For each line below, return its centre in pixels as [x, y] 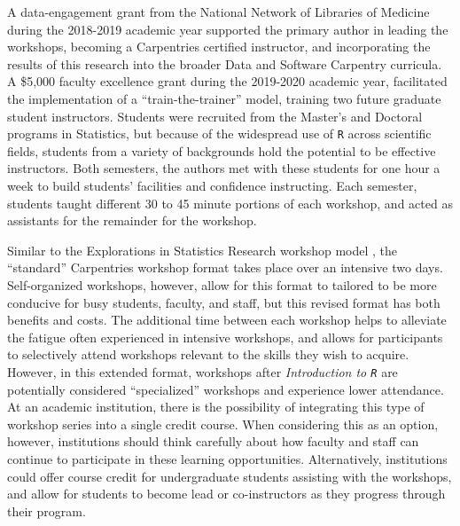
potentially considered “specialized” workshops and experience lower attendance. [226, 389]
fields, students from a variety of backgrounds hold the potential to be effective [222, 150]
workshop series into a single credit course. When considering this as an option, [223, 424]
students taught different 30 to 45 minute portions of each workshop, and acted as [230, 203]
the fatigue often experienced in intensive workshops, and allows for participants [225, 337]
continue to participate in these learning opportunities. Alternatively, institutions [227, 458]
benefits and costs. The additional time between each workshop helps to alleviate [227, 320]
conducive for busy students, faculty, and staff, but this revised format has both [224, 302]
